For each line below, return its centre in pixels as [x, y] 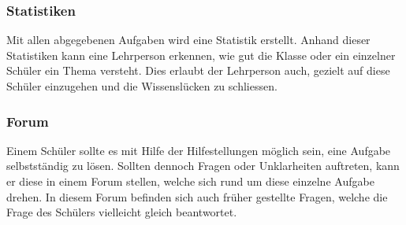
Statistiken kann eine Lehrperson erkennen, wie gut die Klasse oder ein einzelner [201, 55]
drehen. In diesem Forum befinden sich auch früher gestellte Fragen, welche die [197, 196]
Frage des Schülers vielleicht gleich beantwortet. [122, 212]
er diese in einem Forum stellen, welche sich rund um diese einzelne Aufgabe [190, 181]
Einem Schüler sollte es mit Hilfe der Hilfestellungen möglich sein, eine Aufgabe [199, 150]
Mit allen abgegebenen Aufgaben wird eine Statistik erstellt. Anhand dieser [188, 40]
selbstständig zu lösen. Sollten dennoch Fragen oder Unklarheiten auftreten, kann [203, 166]
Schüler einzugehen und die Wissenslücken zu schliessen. [142, 86]
